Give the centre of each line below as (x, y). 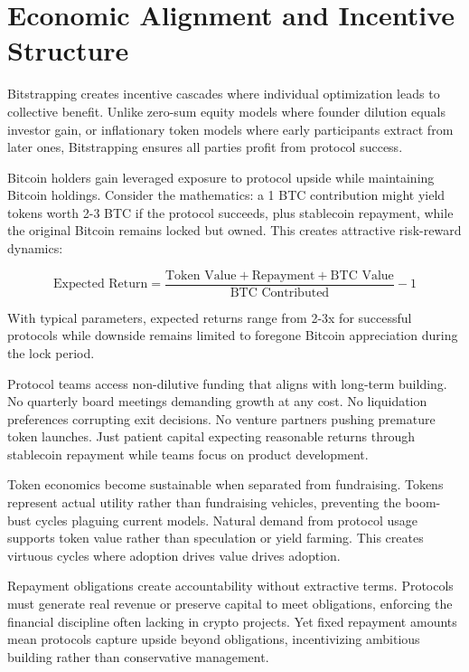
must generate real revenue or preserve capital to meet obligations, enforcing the (230, 604)
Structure (68, 50)
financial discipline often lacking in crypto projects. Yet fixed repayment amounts (232, 621)
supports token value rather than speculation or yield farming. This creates (216, 538)
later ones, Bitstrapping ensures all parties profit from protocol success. (205, 147)
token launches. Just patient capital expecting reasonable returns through (211, 436)
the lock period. (51, 352)
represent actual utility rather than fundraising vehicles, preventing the (204, 502)
